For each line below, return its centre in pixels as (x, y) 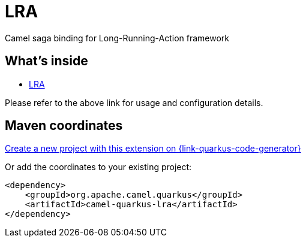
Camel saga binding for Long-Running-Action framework (117, 38)
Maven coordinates (64, 126)
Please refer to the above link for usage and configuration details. (134, 102)
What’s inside (46, 61)
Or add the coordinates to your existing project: (98, 167)
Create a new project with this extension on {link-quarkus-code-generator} (153, 149)
